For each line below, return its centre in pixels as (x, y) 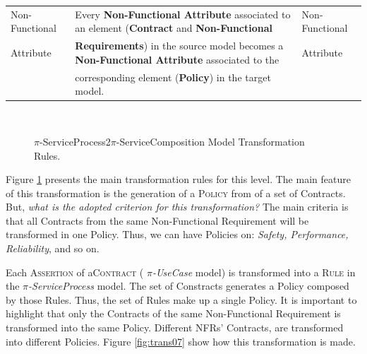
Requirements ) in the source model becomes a (179, 46)
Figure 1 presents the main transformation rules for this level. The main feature (178, 179)
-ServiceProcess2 (75, 141)
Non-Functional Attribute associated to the (177, 59)
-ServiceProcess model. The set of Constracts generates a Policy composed (189, 286)
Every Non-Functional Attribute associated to (183, 14)
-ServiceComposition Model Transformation (210, 141)
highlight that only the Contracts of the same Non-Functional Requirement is (173, 313)
